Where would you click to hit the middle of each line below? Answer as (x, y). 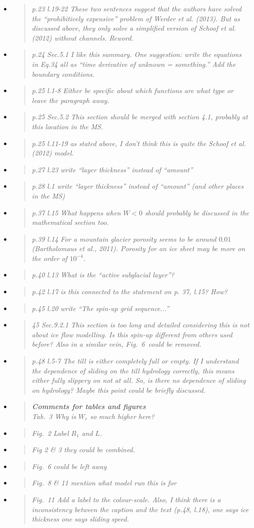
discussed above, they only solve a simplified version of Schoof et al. (134, 28)
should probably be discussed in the (197, 212)
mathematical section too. (70, 222)
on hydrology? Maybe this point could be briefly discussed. (119, 390)
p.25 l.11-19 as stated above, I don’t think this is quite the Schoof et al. (139, 143)
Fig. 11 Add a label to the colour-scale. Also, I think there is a (126, 499)
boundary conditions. (63, 74)
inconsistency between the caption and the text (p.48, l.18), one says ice (140, 509)
